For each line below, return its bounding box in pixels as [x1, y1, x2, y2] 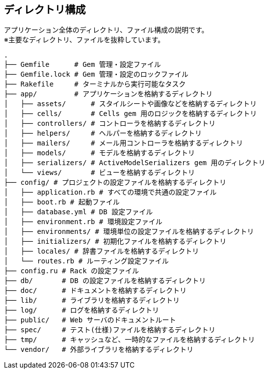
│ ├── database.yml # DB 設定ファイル [4, 208, 153, 216]
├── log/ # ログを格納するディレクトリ [4, 306, 159, 315]
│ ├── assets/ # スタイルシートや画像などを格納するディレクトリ [4, 100, 257, 108]
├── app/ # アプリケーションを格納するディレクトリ [4, 90, 213, 98]
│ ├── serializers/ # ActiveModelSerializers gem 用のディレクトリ [4, 159, 266, 167]
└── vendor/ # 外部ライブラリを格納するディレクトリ [4, 345, 193, 354]
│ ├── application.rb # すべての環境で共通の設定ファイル [4, 188, 217, 197]
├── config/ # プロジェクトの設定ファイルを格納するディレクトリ [4, 178, 227, 187]
